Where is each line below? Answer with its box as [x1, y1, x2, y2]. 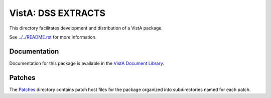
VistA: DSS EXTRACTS [9, 7, 105, 18]
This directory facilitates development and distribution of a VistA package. [9, 25, 163, 31]
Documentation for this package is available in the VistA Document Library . [9, 60, 165, 66]
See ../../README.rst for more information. [9, 34, 97, 40]
